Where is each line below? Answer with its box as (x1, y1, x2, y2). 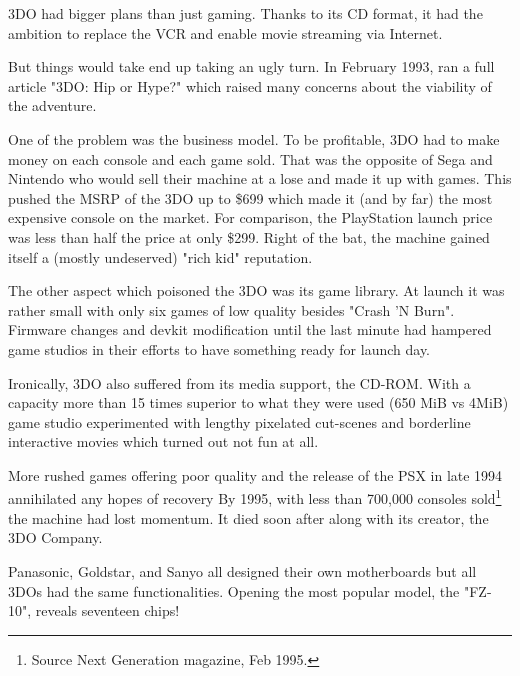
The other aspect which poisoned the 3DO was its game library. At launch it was (8, 280, 505, 301)
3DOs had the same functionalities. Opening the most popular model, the (8, 580, 460, 601)
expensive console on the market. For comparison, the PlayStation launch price (8, 207, 493, 228)
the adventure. (8, 95, 97, 116)
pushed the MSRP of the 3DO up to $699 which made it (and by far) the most (8, 187, 493, 208)
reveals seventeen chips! (35, 600, 180, 621)
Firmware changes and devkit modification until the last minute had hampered (8, 319, 492, 340)
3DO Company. (8, 527, 103, 548)
